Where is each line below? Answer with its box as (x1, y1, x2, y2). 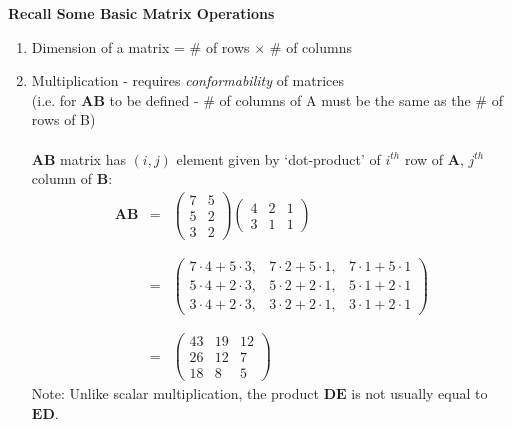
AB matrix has (31, 148, 126, 169)
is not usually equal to (351, 383, 488, 404)
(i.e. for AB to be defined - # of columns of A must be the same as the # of (31, 89, 503, 110)
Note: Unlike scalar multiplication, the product (31, 383, 319, 404)
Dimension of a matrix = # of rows (31, 36, 250, 57)
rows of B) (31, 109, 96, 130)
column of (31, 168, 93, 189)
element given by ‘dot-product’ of (176, 148, 381, 169)
